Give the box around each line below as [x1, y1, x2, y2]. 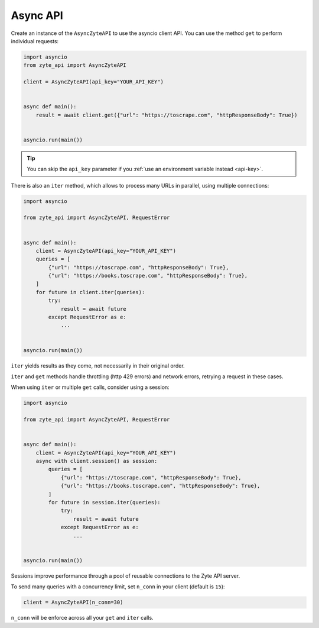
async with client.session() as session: [35, 458, 158, 465]
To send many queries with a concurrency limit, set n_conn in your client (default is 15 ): [11, 583, 225, 590]
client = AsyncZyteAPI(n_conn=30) [23, 599, 123, 606]
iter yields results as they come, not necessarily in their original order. [11, 362, 185, 369]
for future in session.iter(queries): [48, 499, 161, 506]
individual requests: [11, 37, 59, 44]
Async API [11, 9, 63, 22]
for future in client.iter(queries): [35, 289, 145, 295]
